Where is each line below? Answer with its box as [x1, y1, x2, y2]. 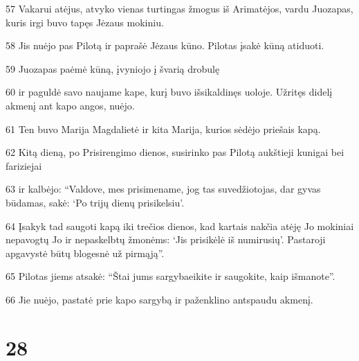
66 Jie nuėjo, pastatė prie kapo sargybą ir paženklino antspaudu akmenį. [6, 292, 313, 306]
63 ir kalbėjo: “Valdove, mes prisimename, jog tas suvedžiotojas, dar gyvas [6, 182, 321, 196]
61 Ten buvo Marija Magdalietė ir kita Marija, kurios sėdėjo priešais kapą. [6, 121, 321, 136]
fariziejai [6, 158, 42, 173]
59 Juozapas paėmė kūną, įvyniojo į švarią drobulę [6, 61, 220, 76]
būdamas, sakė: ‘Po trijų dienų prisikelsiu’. [6, 195, 185, 209]
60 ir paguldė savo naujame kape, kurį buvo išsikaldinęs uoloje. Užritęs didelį [6, 85, 333, 99]
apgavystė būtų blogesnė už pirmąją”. [6, 245, 165, 260]
